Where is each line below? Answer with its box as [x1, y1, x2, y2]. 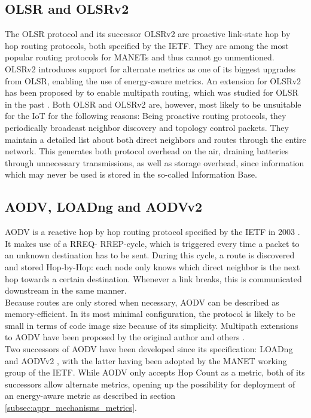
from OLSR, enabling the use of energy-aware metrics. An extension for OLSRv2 [5, 74, 301, 87]
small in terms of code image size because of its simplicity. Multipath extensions [5, 319, 298, 331]
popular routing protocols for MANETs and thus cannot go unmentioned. [5, 51, 275, 63]
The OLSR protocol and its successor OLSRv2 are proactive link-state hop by [5, 28, 291, 40]
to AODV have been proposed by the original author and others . [5, 331, 245, 343]
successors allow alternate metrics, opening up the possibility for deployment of [5, 377, 295, 390]
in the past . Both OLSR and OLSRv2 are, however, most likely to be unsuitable [5, 97, 301, 110]
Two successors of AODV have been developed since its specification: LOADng [5, 343, 293, 355]
